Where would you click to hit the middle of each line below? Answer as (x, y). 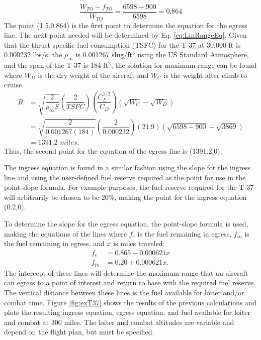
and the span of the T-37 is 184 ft (56, 65)
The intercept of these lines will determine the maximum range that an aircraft (126, 272)
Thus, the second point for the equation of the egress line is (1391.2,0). (113, 150)
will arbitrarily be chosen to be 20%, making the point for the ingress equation (125, 197)
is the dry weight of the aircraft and (93, 75)
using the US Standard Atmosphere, (193, 54)
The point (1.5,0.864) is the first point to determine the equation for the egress (126, 25)
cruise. (14, 85)
